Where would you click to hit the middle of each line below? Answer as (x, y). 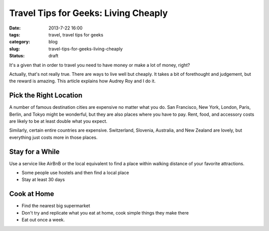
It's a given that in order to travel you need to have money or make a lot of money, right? (100, 65)
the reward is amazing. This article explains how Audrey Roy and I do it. (82, 81)
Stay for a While (34, 151)
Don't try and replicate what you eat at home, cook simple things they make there (105, 213)
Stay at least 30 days (43, 180)
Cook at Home (32, 194)
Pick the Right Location (46, 96)
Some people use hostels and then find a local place (75, 173)
